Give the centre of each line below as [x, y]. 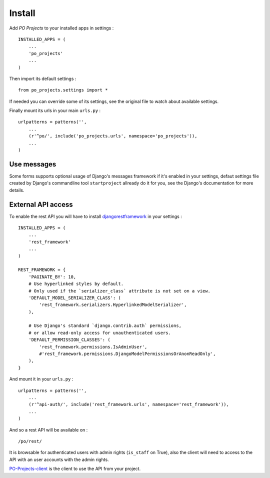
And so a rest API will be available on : [48, 429]
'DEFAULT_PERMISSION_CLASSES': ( [69, 340]
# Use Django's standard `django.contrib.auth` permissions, [105, 326]
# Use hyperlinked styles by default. [76, 284]
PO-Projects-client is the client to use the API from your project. [75, 469]
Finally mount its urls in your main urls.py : [55, 110]
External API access [41, 204]
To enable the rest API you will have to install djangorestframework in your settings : [95, 216]
